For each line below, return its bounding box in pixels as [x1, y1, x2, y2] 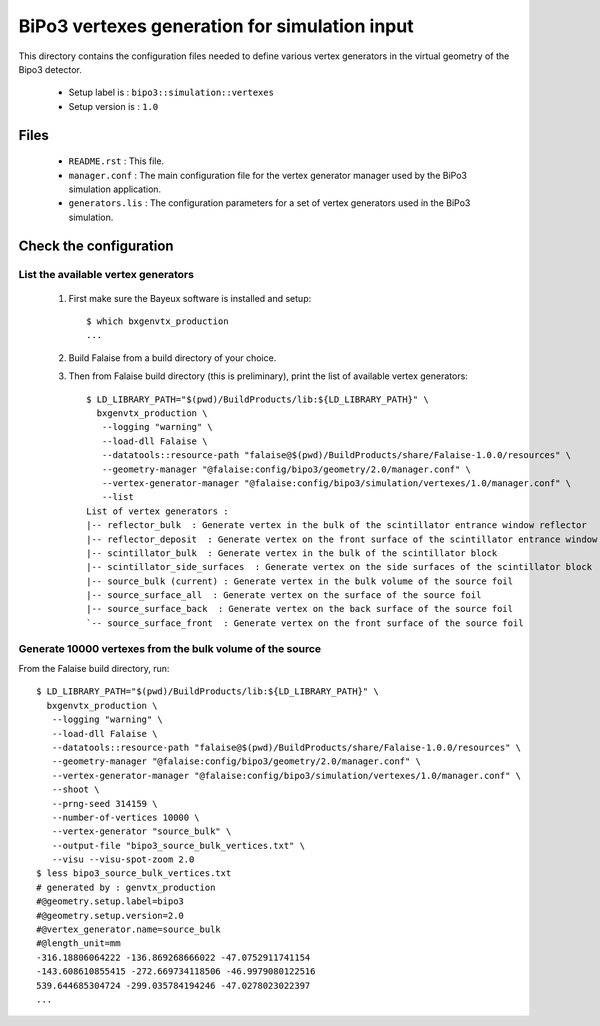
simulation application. [68, 183, 162, 195]
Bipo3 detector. [18, 63, 82, 75]
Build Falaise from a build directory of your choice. [68, 351, 277, 364]
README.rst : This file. [68, 155, 165, 167]
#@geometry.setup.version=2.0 [36, 910, 185, 921]
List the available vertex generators [18, 268, 195, 282]
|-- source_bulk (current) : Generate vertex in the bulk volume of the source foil [86, 575, 514, 587]
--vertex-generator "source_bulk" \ [51, 826, 232, 837]
